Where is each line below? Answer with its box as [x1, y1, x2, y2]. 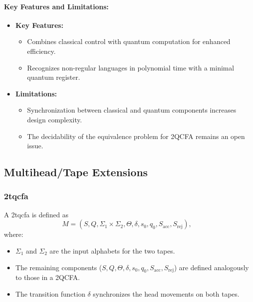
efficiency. [27, 46, 56, 56]
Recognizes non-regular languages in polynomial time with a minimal [27, 62, 234, 72]
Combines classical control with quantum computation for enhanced [27, 36, 231, 46]
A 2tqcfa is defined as [4, 209, 68, 219]
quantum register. [27, 72, 80, 82]
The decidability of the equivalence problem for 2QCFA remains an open [27, 131, 245, 141]
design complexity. [27, 114, 82, 124]
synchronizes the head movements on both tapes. [93, 288, 239, 299]
